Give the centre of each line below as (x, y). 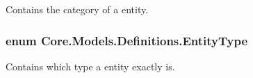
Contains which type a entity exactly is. (90, 66)
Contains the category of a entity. (77, 9)
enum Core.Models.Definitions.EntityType (127, 40)
